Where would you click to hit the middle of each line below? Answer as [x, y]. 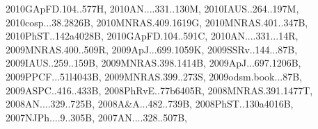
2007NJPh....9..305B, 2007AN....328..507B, [96, 117]
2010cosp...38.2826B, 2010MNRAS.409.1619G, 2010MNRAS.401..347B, [157, 22]
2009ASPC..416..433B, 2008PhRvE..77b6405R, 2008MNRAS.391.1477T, [159, 90]
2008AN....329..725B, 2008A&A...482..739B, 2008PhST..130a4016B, [150, 104]
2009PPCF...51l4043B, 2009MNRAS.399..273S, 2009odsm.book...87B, [154, 76]
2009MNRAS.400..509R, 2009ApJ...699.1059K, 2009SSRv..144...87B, [152, 49]
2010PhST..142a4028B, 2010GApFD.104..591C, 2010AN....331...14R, [152, 36]
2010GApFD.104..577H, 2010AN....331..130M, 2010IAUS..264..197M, [152, 8]
